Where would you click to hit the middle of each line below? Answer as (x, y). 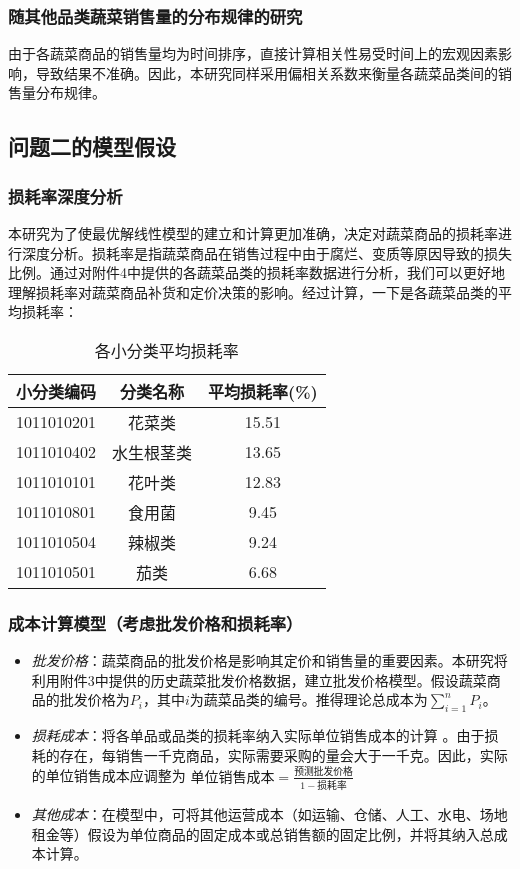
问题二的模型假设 (92, 146)
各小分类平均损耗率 (166, 350)
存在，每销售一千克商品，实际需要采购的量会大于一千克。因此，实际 (283, 754)
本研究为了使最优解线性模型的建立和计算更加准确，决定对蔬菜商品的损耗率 (253, 233)
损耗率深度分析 (65, 195)
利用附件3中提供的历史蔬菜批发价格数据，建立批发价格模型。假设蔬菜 (259, 679)
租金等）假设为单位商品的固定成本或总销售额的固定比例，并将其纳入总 (262, 833)
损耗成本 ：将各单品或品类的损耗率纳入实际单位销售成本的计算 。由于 (258, 735)
